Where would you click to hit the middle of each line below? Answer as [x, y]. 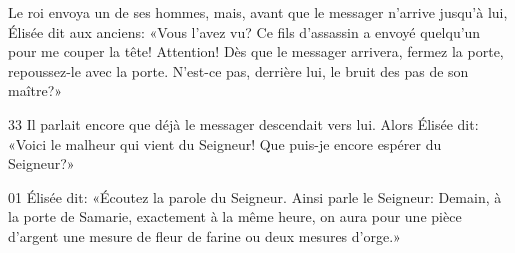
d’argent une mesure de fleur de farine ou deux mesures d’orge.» [204, 235]
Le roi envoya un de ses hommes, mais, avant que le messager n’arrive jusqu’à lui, [258, 12]
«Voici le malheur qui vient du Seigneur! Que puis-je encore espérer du [225, 143]
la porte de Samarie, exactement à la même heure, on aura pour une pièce [235, 216]
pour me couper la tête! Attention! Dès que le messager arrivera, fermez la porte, [256, 51]
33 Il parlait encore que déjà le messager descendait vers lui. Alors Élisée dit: [243, 123]
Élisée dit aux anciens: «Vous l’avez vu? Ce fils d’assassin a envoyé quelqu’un [244, 31]
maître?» [35, 90]
